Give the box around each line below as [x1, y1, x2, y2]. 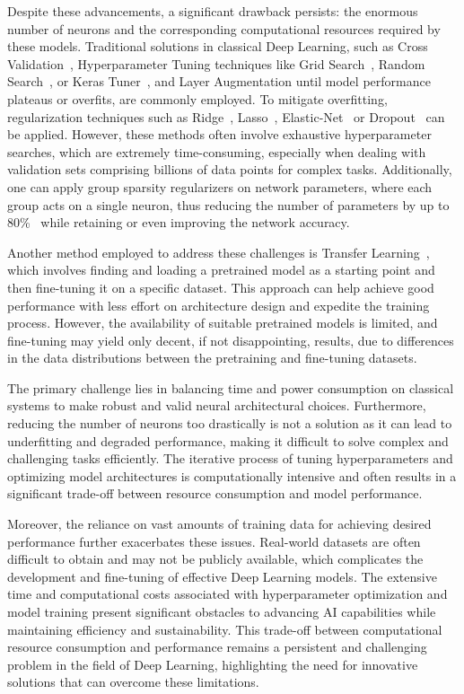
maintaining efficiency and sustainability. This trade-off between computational [7, 619, 442, 638]
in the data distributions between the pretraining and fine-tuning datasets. [7, 348, 417, 367]
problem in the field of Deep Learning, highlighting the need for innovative [7, 654, 418, 673]
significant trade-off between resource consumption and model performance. [7, 484, 423, 503]
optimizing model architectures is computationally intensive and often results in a [7, 466, 457, 485]
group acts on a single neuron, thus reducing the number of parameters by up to [7, 195, 450, 214]
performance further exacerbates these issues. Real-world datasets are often [7, 531, 421, 550]
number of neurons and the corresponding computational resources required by [7, 19, 441, 38]
